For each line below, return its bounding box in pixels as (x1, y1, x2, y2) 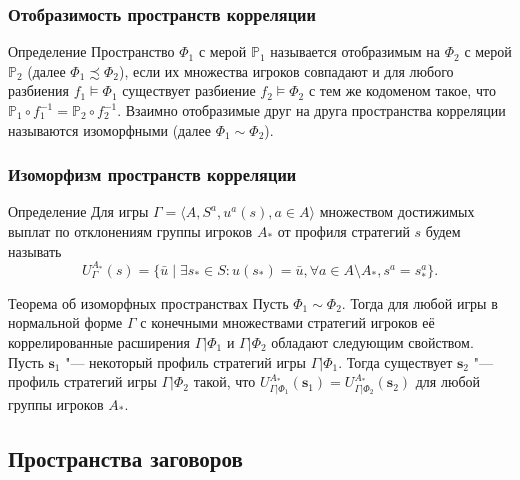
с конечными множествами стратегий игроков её (140, 312, 435, 333)
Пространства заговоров (8, 442, 243, 473)
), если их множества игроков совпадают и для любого (118, 60, 454, 81)
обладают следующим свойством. (271, 332, 474, 353)
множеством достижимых (319, 201, 475, 222)
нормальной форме (8, 312, 123, 333)
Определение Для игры (8, 201, 149, 222)
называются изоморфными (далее (8, 119, 211, 140)
